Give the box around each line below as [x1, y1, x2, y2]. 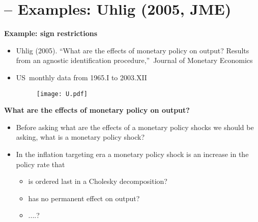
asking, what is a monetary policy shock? [16, 132, 145, 142]
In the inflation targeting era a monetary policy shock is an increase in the [16, 148, 249, 159]
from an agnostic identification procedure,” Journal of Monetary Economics [16, 55, 253, 66]
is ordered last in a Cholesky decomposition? [28, 176, 167, 186]
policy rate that [16, 158, 65, 169]
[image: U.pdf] [36, 90, 88, 98]
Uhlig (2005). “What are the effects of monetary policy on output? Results [16, 45, 249, 55]
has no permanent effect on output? [28, 193, 140, 203]
